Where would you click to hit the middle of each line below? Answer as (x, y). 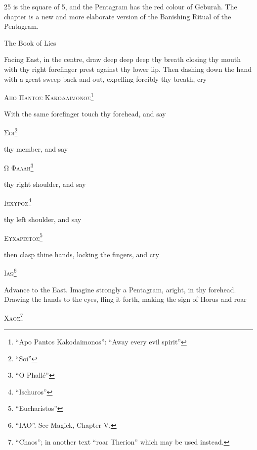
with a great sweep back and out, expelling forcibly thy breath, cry (106, 79)
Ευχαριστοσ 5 (23, 237)
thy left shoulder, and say (43, 219)
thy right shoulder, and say (45, 184)
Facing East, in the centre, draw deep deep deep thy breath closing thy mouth (122, 59)
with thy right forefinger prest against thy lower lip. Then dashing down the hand (128, 69)
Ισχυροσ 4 (18, 202)
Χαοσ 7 (14, 317)
